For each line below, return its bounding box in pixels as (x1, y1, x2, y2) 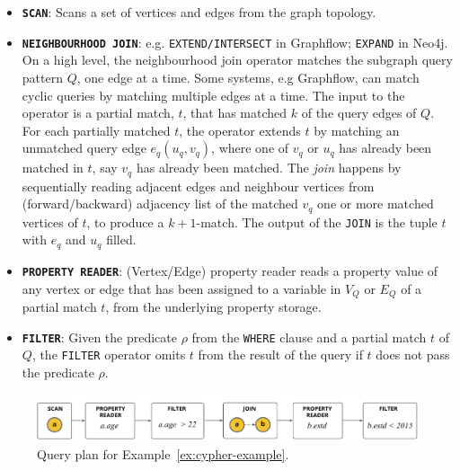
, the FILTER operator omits (31, 345, 186, 364)
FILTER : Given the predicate (22, 327, 177, 346)
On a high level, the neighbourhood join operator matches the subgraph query (22, 50, 453, 69)
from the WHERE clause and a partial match (191, 327, 427, 346)
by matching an (314, 120, 400, 139)
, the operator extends (179, 120, 301, 139)
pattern (22, 67, 63, 86)
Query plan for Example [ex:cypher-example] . (37, 444, 289, 463)
